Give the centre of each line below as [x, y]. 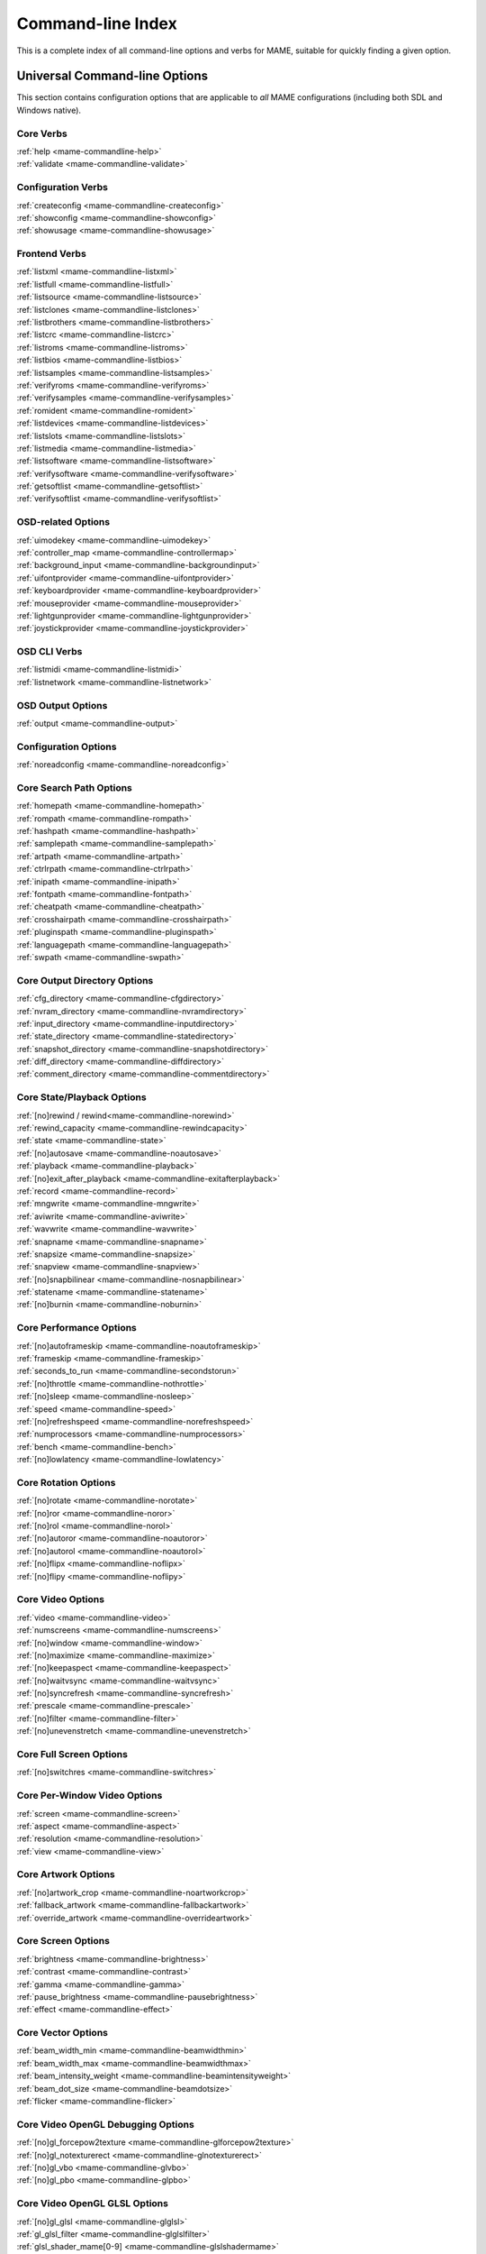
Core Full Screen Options [72, 1755]
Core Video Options [61, 1599]
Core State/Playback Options [82, 1097]
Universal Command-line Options [112, 76]
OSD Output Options [62, 705]
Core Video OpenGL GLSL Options [92, 2204]
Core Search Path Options [74, 787]
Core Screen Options [63, 1941]
